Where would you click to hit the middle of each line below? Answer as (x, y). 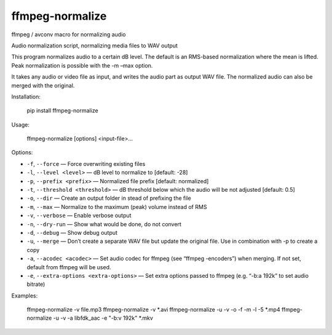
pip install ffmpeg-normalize (62, 111)
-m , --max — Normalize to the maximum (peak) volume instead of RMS (117, 207)
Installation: (26, 97)
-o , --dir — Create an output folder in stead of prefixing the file (109, 198)
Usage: (21, 124)
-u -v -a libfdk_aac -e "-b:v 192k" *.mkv (103, 318)
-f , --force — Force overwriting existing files (86, 164)
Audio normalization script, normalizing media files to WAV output (95, 45)
